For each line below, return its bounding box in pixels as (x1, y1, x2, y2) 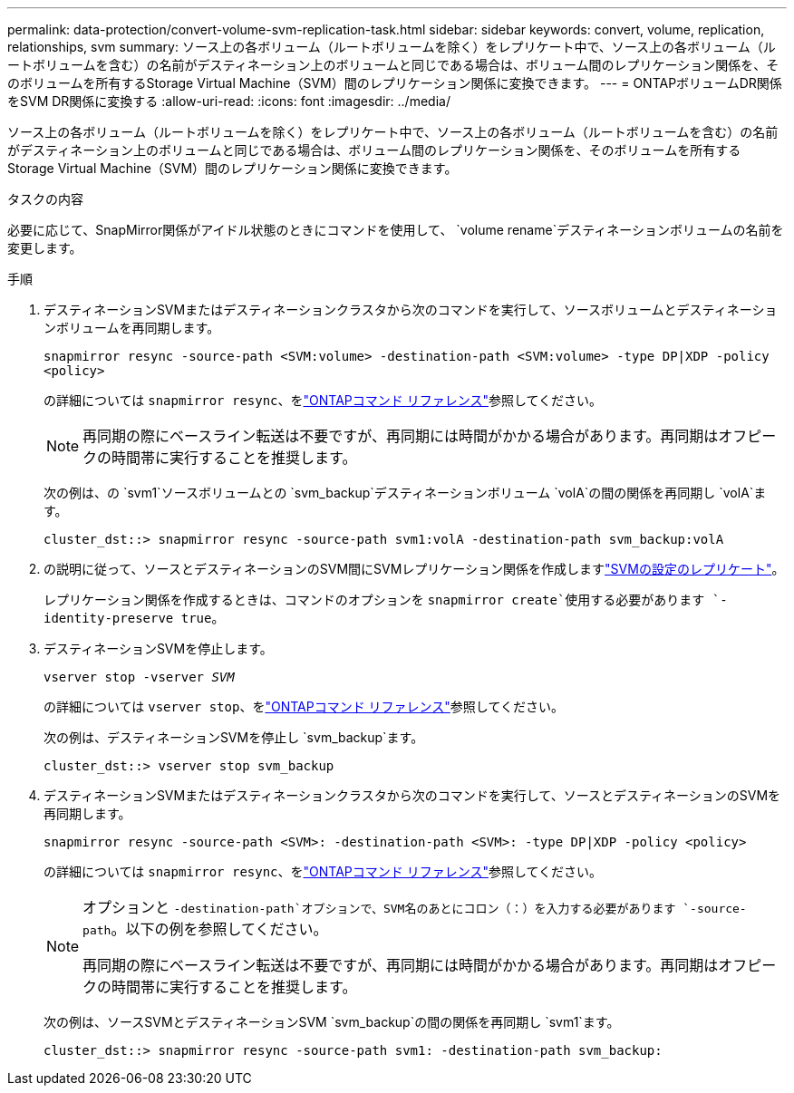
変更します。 (7, 240, 82, 256)
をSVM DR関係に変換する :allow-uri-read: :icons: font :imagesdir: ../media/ (7, 93, 450, 109)
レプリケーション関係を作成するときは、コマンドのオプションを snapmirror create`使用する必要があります (44, 592, 705, 607)
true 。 (180, 610, 225, 625)
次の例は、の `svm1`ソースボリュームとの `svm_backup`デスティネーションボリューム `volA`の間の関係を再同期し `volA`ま (44, 485, 767, 500)
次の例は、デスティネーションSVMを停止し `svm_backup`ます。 (44, 730, 424, 745)
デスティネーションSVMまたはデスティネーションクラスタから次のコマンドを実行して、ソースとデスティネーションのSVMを (44, 788, 781, 803)
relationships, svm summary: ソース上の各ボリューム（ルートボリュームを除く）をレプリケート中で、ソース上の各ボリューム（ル (7, 39, 776, 54)
